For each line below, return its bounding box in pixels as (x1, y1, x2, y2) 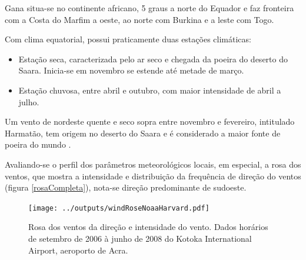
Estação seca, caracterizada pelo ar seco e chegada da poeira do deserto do (18, 52, 288, 65)
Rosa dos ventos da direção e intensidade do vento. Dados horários (28, 221, 268, 233)
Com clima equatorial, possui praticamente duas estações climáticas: (5, 33, 251, 45)
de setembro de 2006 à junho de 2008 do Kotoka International (28, 232, 252, 244)
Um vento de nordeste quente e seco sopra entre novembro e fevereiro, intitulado (5, 115, 295, 128)
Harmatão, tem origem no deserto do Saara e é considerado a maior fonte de (5, 126, 281, 139)
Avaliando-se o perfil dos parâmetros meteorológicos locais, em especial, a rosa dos (5, 158, 301, 170)
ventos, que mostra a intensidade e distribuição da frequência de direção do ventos (5, 169, 301, 182)
